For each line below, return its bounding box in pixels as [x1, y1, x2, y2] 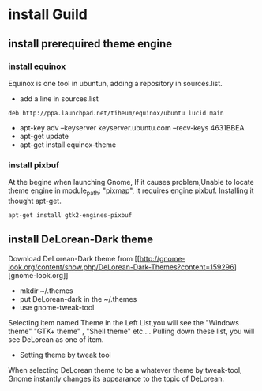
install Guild [8, 6, 88, 24]
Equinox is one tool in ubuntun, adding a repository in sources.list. [8, 78, 223, 88]
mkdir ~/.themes [19, 286, 73, 295]
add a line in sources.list [19, 93, 99, 103]
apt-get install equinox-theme [19, 140, 117, 149]
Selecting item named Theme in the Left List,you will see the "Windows [8, 318, 239, 327]
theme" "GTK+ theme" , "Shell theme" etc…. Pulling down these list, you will [8, 326, 255, 336]
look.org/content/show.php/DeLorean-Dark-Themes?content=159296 [8, 262, 234, 272]
